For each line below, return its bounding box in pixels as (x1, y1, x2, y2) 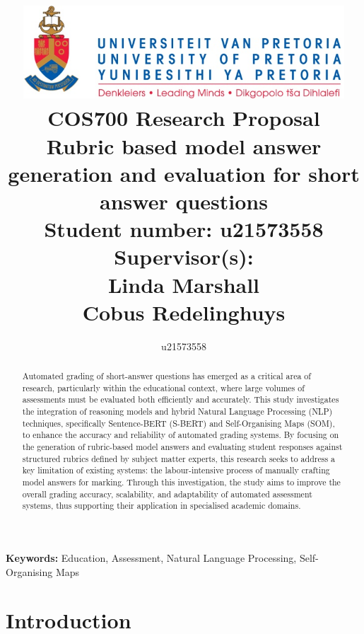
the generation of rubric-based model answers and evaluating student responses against (22, 441, 343, 453)
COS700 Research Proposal (47, 103, 320, 132)
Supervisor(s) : (114, 242, 254, 271)
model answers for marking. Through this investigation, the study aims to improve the (22, 476, 341, 488)
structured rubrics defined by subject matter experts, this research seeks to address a (22, 452, 335, 464)
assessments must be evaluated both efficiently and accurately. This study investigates (22, 393, 339, 405)
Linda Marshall (107, 270, 260, 299)
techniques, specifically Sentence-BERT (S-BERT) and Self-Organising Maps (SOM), (22, 417, 335, 429)
